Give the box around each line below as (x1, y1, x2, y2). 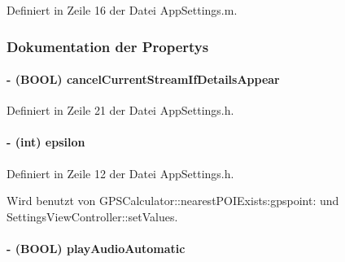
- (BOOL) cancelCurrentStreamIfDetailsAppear (7, 71, 280, 88)
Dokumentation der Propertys (7, 36, 209, 56)
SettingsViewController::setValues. (7, 207, 178, 225)
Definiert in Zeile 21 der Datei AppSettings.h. (7, 102, 234, 119)
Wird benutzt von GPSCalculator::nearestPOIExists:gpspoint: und (7, 192, 339, 209)
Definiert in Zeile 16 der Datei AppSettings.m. (7, 2, 238, 18)
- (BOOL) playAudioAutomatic (7, 240, 186, 256)
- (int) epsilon (7, 133, 85, 151)
